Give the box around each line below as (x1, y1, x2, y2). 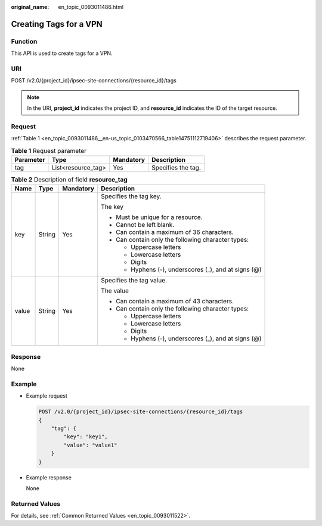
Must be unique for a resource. (116, 213, 203, 222)
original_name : (11, 4, 49, 10)
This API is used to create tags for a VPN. (11, 50, 113, 57)
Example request (26, 392, 68, 399)
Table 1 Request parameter (11, 146, 86, 155)
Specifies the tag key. (101, 192, 162, 201)
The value (101, 287, 129, 295)
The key (101, 203, 124, 211)
